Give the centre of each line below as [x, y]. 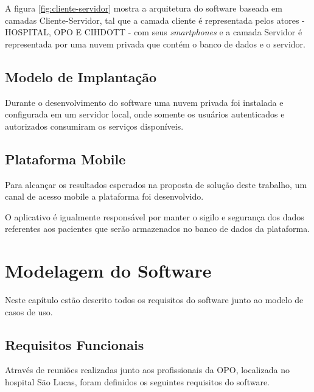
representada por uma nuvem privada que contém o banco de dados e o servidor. [155, 44]
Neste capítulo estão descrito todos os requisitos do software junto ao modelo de [154, 300]
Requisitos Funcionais [75, 344]
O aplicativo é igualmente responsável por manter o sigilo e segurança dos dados [155, 216]
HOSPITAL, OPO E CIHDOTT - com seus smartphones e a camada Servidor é [154, 32]
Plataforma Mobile [65, 159]
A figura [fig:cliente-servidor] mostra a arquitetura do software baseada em [144, 8]
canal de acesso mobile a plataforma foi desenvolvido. [104, 196]
